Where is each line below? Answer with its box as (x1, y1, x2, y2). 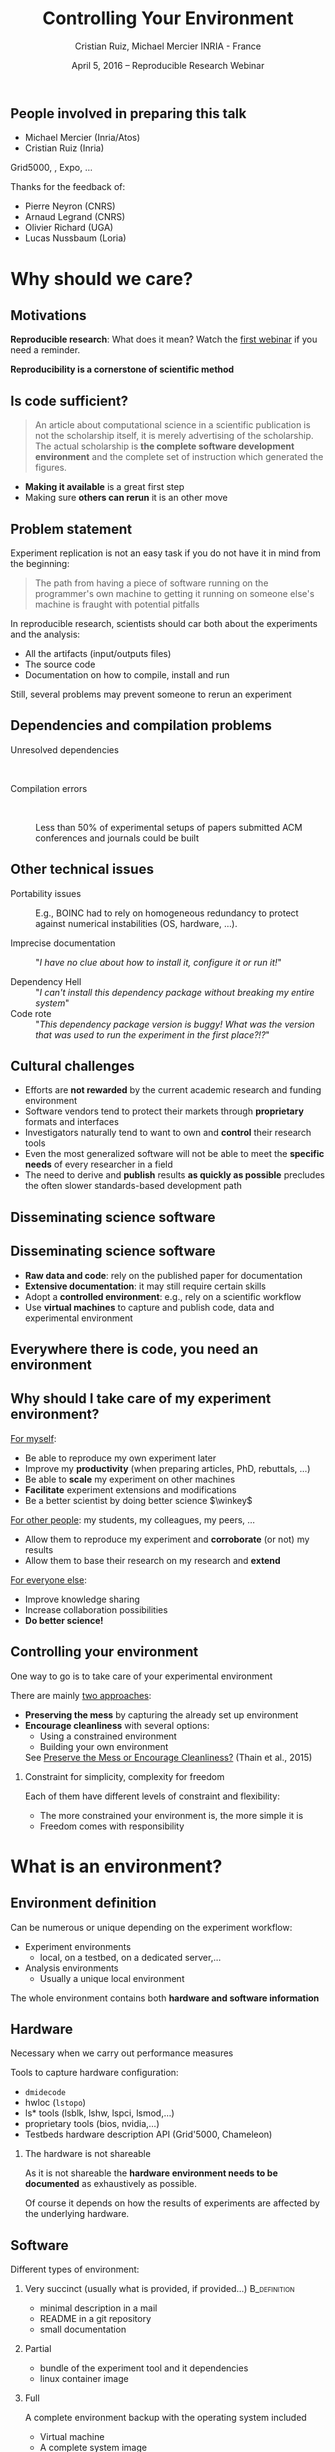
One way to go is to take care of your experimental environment (10, 1670, 273, 1682)
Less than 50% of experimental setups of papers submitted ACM (35, 821, 303, 833)
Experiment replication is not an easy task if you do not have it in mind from (10, 547, 322, 559)
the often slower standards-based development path (24, 1180, 243, 1192)
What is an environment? (10, 1855, 223, 1877)
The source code (24, 658, 96, 670)
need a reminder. (10, 344, 81, 356)
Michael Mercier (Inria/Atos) (24, 132, 141, 144)
